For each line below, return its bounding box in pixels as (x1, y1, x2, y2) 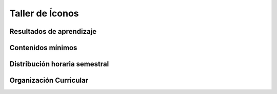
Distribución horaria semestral (9, 60, 109, 68)
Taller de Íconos (9, 8, 79, 19)
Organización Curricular (9, 76, 89, 85)
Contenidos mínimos (9, 43, 77, 52)
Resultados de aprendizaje (9, 27, 97, 36)
